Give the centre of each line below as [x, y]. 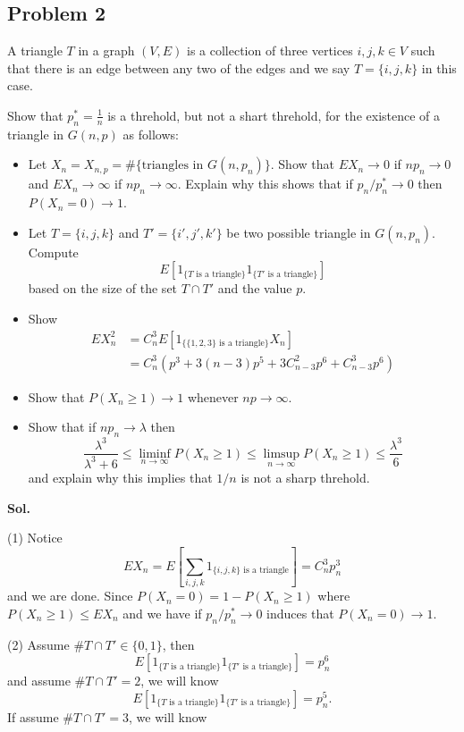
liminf [155, 454]
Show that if [62, 427]
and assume [39, 681]
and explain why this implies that [120, 477]
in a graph [106, 50]
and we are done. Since [70, 596]
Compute [53, 252]
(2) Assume [38, 644]
